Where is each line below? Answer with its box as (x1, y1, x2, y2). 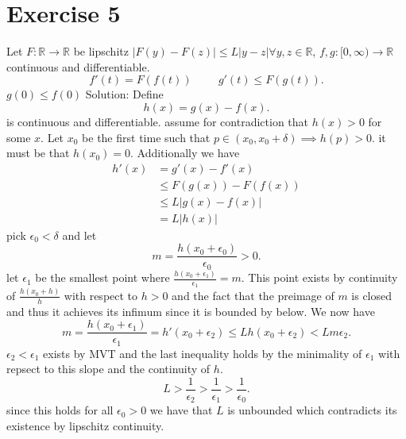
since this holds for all (6, 402, 114, 418)
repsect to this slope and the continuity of (6, 360, 211, 377)
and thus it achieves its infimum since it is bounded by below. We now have (6, 302, 375, 319)
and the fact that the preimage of (172, 287, 334, 303)
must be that (6, 144, 70, 161)
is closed (351, 287, 392, 303)
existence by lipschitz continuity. (6, 418, 164, 434)
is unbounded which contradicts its (227, 402, 397, 418)
